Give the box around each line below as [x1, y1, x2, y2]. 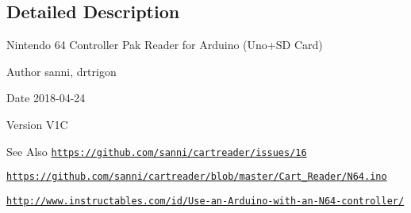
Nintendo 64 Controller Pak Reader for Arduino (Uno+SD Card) [6, 36, 323, 53]
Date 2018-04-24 [6, 89, 86, 106]
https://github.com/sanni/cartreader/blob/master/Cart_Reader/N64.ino [6, 171, 387, 183]
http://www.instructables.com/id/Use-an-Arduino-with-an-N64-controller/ [6, 195, 405, 207]
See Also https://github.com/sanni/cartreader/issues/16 [6, 143, 307, 159]
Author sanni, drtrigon [6, 63, 117, 79]
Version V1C [6, 116, 68, 132]
